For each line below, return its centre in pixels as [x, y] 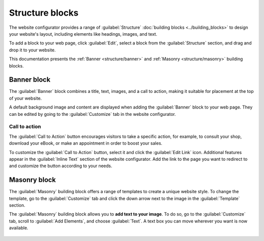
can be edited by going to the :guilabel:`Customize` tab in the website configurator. [92, 114]
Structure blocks [44, 13]
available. [19, 228]
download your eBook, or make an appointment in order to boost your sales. [86, 143]
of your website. [25, 98]
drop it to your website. [33, 50]
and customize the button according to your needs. [61, 166]
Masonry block [33, 180]
